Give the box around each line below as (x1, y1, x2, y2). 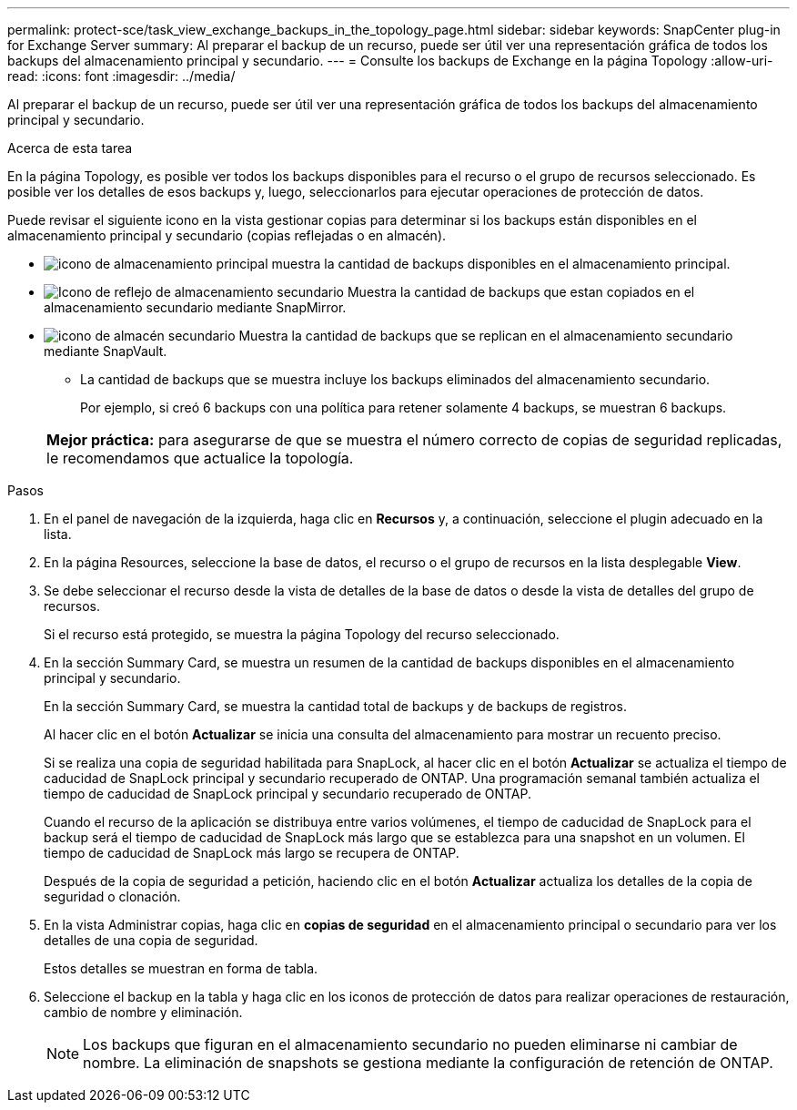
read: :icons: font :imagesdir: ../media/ (7, 68, 236, 84)
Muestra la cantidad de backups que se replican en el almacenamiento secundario (238, 328, 733, 343)
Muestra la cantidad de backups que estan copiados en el (347, 284, 695, 300)
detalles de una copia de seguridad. (44, 932, 258, 948)
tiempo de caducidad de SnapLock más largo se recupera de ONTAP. (44, 845, 459, 861)
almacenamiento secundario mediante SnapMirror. (44, 300, 347, 315)
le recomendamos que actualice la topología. (46, 449, 354, 467)
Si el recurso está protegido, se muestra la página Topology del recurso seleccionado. (44, 626, 560, 642)
